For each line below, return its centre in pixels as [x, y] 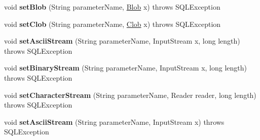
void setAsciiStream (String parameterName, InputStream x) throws [114, 121]
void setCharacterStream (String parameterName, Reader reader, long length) [130, 95]
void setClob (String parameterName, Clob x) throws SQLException [113, 24]
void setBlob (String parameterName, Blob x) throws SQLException [112, 7]
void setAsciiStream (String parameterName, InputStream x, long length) [122, 41]
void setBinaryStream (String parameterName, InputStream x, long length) [125, 68]
